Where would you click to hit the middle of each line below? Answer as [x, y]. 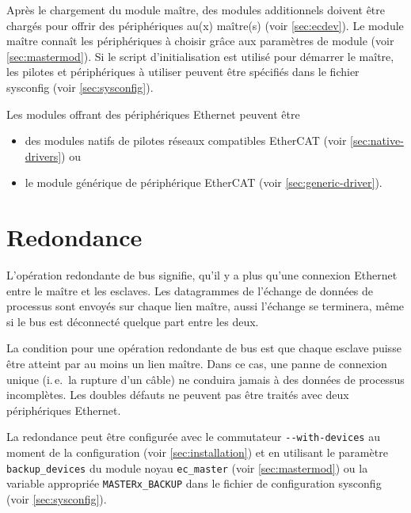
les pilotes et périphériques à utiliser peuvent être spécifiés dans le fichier [183, 72]
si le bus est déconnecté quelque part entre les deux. [133, 321]
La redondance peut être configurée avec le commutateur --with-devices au [193, 437]
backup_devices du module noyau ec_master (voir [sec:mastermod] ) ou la [187, 467]
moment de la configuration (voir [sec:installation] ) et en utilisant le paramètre [197, 452]
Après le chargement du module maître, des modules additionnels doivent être [196, 9]
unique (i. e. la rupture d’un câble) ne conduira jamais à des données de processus [205, 379]
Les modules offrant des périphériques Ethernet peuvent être [153, 114]
